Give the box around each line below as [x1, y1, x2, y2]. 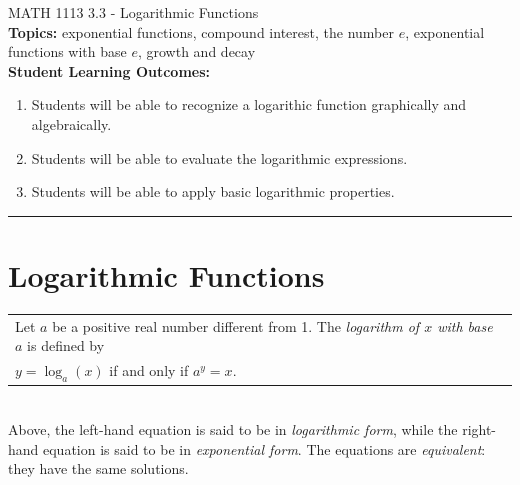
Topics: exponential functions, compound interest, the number [8, 21, 394, 42]
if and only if [109, 360, 189, 381]
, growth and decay [137, 41, 256, 62]
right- [462, 418, 497, 439]
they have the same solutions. [8, 458, 189, 479]
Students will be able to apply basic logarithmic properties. [31, 181, 395, 202]
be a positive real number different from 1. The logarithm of [52, 315, 420, 336]
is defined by [27, 335, 105, 356]
